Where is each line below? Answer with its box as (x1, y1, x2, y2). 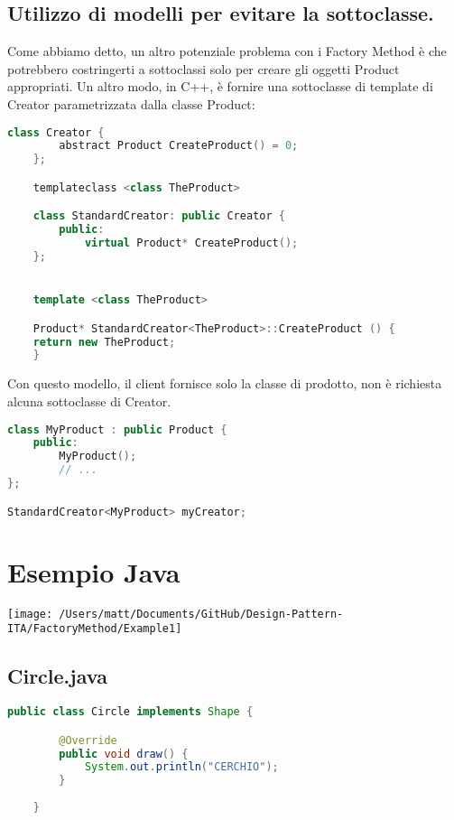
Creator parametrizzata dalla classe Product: (7, 94, 255, 113)
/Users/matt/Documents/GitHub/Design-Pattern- (59, 607, 344, 620)
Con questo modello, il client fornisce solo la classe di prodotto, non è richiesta (7, 374, 442, 393)
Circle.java (7, 662, 107, 690)
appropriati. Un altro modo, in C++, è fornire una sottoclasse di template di (7, 77, 433, 96)
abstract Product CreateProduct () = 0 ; (59, 139, 299, 153)
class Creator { (7, 126, 105, 139)
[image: (7, 607, 53, 620)
